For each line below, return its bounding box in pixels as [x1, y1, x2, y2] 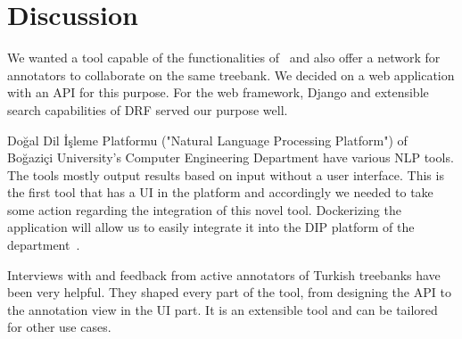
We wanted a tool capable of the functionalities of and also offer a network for [7, 48, 441, 67]
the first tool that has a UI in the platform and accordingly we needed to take [7, 183, 433, 202]
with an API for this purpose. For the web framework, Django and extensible [7, 83, 429, 102]
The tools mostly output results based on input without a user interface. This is [7, 165, 444, 184]
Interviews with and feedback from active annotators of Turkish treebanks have [7, 265, 441, 284]
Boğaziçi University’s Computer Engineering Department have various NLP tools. [7, 148, 454, 167]
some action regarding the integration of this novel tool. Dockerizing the [7, 200, 401, 219]
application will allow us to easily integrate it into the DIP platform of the [7, 218, 415, 236]
